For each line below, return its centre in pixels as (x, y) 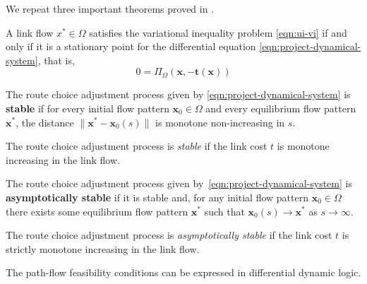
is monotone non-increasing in (220, 122)
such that (224, 211)
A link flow (30, 32)
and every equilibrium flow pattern (281, 108)
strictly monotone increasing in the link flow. (103, 248)
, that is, (56, 60)
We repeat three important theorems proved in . (110, 8)
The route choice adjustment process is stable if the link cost (137, 146)
